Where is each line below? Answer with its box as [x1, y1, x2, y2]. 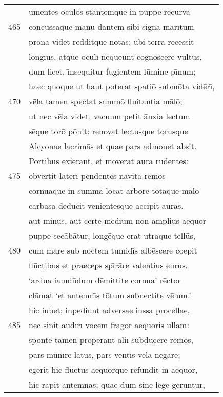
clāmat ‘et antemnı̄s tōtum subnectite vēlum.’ [29, 289, 191, 301]
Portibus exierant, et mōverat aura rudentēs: [29, 155, 189, 167]
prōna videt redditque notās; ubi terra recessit [29, 35, 194, 47]
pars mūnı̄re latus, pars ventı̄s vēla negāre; [29, 349, 180, 360]
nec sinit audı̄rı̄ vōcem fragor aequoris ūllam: [29, 319, 189, 331]
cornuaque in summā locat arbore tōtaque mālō [29, 185, 199, 196]
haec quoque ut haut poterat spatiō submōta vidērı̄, [29, 80, 215, 92]
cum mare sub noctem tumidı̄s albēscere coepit [29, 244, 197, 256]
